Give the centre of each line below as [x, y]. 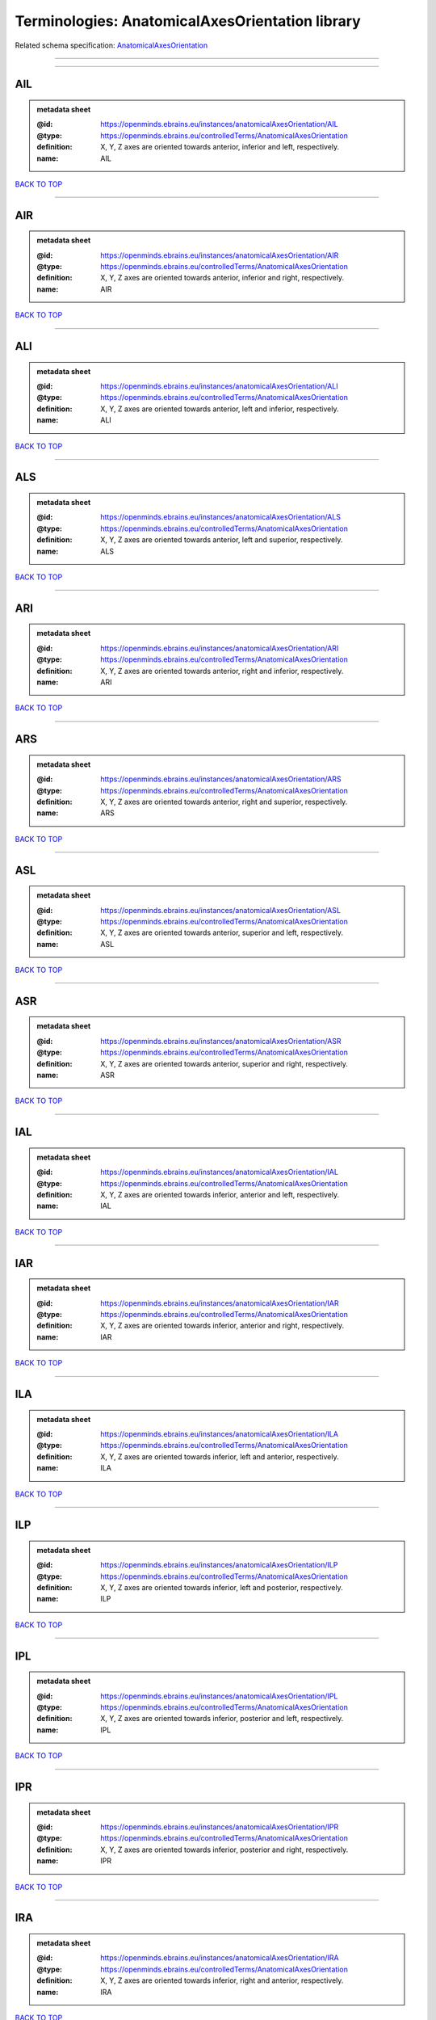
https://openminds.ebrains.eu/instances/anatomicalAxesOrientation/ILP [219, 1565]
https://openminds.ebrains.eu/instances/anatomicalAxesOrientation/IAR [220, 1303]
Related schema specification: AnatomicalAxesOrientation [111, 45]
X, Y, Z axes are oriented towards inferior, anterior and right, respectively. [222, 1326]
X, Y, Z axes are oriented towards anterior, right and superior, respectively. [224, 802]
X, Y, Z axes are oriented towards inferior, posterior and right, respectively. [224, 1850]
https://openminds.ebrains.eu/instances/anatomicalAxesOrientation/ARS [221, 779]
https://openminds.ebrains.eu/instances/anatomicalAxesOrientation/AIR [220, 255]
